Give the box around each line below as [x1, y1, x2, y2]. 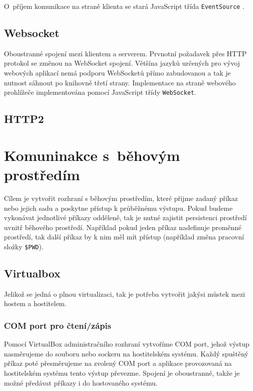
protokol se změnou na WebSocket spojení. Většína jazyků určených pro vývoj [4, 58, 240, 68]
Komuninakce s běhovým [4, 145, 180, 165]
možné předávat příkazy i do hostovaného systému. [4, 377, 158, 388]
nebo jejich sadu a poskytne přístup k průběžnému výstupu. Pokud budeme [4, 202, 233, 213]
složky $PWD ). [4, 241, 44, 251]
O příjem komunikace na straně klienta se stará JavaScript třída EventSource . [4, 1, 245, 11]
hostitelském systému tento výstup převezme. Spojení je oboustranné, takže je [4, 368, 240, 378]
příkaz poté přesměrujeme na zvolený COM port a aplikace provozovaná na [4, 358, 232, 368]
